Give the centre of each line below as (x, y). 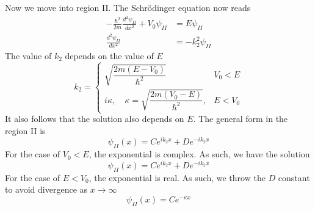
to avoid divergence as (46, 189)
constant (294, 177)
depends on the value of (109, 55)
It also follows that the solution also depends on (95, 119)
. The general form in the (241, 119)
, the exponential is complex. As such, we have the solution (199, 154)
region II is (25, 130)
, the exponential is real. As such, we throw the (177, 177)
